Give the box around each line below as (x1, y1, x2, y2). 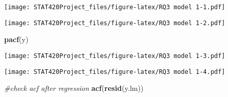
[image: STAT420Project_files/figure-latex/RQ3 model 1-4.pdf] (4, 68, 225, 75)
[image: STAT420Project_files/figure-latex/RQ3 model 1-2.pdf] (4, 19, 225, 27)
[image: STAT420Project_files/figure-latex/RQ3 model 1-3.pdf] (4, 52, 225, 60)
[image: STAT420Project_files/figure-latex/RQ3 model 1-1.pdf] (4, 4, 225, 11)
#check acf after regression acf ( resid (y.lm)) (4, 83, 144, 93)
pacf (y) (4, 34, 29, 45)
